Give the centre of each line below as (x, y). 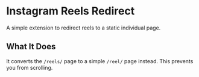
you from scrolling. (30, 67)
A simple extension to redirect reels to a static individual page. (84, 28)
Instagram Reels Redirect (71, 11)
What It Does (31, 47)
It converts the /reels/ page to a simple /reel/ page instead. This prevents (100, 61)
